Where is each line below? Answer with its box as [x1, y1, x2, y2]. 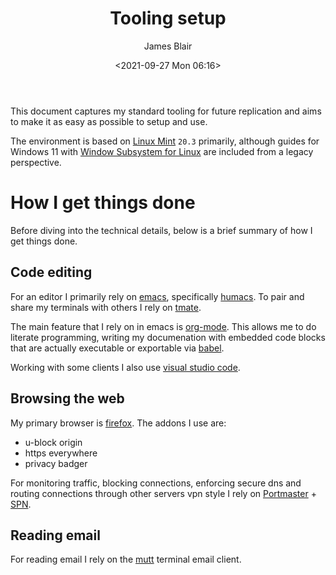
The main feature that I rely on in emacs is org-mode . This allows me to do [10, 320, 317, 332]
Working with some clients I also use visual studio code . [10, 361, 241, 373]
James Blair [143, 40, 193, 52]
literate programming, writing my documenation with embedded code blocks [10, 331, 326, 343]
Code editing [10, 264, 93, 281]
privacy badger [24, 457, 88, 469]
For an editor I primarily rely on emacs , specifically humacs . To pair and [10, 290, 305, 302]
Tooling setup [109, 7, 227, 30]
